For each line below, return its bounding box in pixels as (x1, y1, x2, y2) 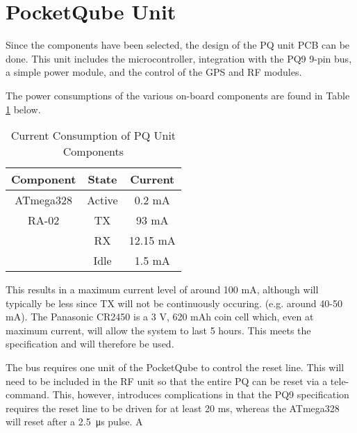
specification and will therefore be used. (6, 336, 174, 351)
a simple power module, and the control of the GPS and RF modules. (6, 65, 302, 79)
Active (87, 192, 118, 209)
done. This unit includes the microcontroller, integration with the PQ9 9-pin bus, (6, 51, 352, 65)
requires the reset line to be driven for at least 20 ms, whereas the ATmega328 (6, 400, 340, 415)
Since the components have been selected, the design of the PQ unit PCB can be (6, 38, 350, 52)
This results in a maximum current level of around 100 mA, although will (6, 282, 319, 297)
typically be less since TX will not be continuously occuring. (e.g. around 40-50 (6, 295, 342, 310)
